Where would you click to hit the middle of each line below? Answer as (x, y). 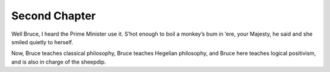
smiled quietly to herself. (42, 42)
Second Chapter (53, 16)
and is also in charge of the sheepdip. (59, 62)
